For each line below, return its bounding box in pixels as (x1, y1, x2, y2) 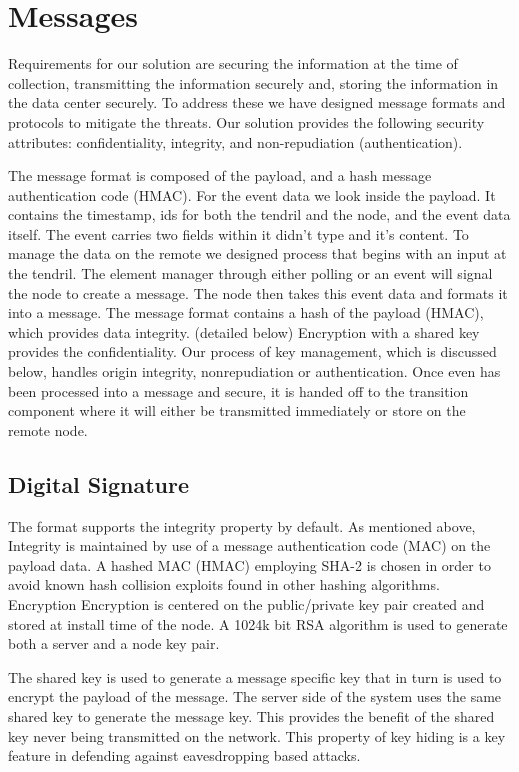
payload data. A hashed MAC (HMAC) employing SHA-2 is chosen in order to (8, 554, 491, 575)
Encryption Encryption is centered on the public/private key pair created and (8, 593, 485, 614)
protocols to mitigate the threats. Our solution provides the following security (8, 111, 485, 132)
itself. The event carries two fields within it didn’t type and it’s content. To (8, 223, 469, 244)
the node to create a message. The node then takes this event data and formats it (8, 282, 508, 303)
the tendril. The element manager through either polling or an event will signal (8, 263, 493, 284)
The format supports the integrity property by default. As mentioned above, (8, 515, 476, 536)
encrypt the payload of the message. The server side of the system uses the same (8, 686, 502, 707)
